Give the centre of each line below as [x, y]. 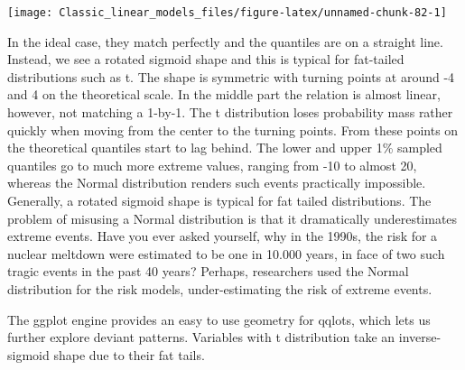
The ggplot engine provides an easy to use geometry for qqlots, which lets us [219, 319]
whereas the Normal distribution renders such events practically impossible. [217, 183]
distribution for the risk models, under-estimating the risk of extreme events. [220, 288]
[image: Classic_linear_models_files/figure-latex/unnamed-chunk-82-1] [227, 13]
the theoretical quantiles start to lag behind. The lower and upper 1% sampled [225, 148]
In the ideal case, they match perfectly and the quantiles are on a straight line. [225, 41]
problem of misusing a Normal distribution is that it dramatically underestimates [232, 218]
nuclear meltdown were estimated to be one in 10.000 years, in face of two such [226, 253]
